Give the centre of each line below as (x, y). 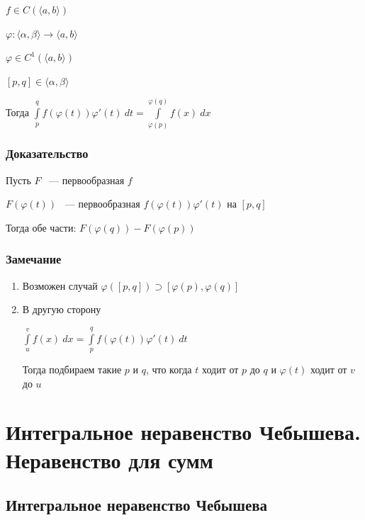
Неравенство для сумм (109, 459)
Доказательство (47, 153)
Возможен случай (60, 285)
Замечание (34, 259)
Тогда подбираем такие (72, 369)
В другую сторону (62, 309)
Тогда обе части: (41, 227)
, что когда (169, 369)
